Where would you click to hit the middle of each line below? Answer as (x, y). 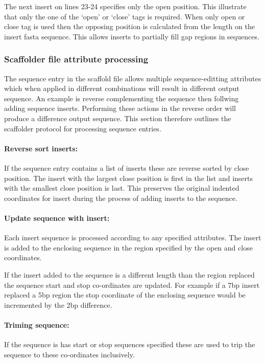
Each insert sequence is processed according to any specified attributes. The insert (133, 237)
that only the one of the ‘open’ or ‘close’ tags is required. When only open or (125, 16)
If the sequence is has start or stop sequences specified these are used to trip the (130, 344)
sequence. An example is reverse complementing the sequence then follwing (122, 98)
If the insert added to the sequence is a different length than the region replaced (129, 274)
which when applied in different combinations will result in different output (122, 88)
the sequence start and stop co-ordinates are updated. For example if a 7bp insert (132, 285)
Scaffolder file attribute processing (76, 59)
